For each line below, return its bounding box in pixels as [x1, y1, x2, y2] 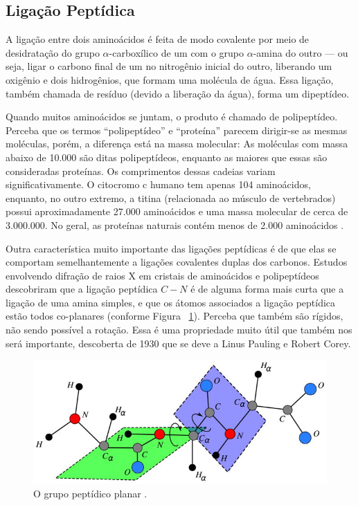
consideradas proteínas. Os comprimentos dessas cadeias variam [6, 163, 276, 178]
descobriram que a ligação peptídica [6, 282, 158, 296]
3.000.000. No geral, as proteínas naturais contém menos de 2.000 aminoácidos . [6, 217, 344, 232]
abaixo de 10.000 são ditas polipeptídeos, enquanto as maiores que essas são [6, 149, 328, 164]
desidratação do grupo [6, 45, 100, 59]
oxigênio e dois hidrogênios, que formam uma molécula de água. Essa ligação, [6, 72, 334, 86]
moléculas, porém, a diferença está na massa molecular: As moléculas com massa [6, 136, 348, 151]
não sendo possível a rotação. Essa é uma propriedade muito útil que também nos [6, 322, 352, 337]
